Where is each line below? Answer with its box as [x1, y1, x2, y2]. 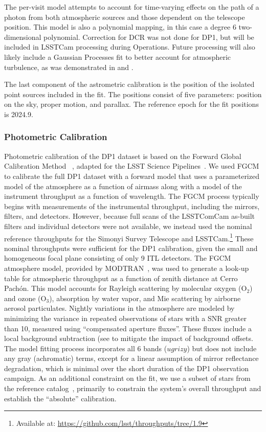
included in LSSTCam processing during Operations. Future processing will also [4, 41, 255, 52]
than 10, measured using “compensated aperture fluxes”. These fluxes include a [4, 323, 252, 333]
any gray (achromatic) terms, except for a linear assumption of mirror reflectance [4, 353, 259, 363]
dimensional [4, 31, 41, 42]
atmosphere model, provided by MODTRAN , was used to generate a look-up [4, 262, 249, 273]
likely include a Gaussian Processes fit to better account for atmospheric [4, 51, 231, 62]
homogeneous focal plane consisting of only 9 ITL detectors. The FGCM [4, 253, 231, 263]
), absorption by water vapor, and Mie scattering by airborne [49, 292, 241, 303]
